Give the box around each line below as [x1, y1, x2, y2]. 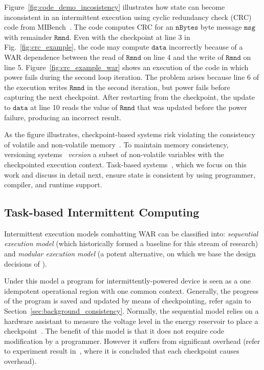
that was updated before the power [137, 101, 247, 112]
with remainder [4, 31, 52, 42]
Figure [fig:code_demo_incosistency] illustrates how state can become [4, 2, 225, 12]
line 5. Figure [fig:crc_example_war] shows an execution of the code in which [4, 61, 249, 72]
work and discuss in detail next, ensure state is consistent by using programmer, [4, 169, 255, 180]
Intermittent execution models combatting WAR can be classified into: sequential [4, 228, 258, 238]
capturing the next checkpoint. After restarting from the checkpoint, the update [4, 92, 255, 102]
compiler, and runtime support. [4, 179, 102, 190]
